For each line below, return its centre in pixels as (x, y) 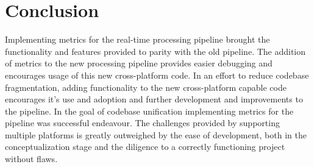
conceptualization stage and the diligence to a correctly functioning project (145, 147)
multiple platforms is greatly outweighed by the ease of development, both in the (156, 134)
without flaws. (31, 159)
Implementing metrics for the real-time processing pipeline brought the (137, 39)
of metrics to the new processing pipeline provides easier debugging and (139, 63)
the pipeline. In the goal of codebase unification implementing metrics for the (149, 111)
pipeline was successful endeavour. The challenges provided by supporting (142, 123)
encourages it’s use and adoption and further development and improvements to (154, 99)
